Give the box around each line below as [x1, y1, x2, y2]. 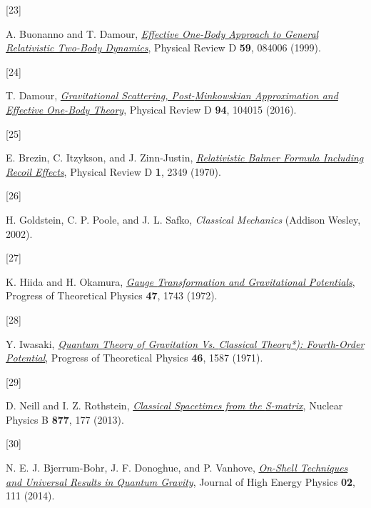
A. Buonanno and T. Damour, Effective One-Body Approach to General [6, 26, 319, 41]
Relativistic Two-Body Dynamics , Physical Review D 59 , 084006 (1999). [6, 40, 321, 55]
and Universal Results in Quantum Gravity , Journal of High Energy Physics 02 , [6, 474, 355, 489]
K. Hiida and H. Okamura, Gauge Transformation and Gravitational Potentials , [6, 274, 355, 289]
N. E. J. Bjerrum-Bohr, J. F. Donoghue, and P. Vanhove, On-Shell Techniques [6, 460, 348, 475]
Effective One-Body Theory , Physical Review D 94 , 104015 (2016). [6, 101, 297, 116]
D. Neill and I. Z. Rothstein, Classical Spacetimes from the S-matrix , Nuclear [6, 398, 343, 413]
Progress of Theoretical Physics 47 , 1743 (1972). [6, 288, 218, 303]
